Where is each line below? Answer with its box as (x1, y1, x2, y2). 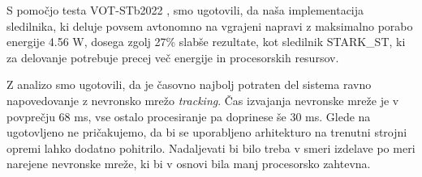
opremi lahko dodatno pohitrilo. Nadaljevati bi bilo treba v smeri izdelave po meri (6, 139, 416, 156)
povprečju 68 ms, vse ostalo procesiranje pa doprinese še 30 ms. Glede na (6, 107, 371, 124)
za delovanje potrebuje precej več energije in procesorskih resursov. (6, 48, 339, 65)
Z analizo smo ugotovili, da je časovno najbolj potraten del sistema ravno (6, 76, 372, 93)
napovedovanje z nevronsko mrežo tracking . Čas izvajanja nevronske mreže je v (6, 91, 399, 108)
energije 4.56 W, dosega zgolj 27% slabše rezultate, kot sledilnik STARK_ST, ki (6, 33, 406, 50)
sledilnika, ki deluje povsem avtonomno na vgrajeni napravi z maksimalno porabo (6, 17, 413, 34)
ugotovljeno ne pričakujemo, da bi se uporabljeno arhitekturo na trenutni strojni (6, 124, 407, 141)
